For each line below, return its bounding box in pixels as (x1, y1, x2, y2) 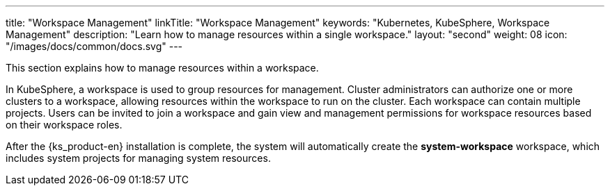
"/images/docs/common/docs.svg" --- (6, 40, 183, 52)
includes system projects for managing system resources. (6, 152, 271, 164)
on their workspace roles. (6, 119, 123, 131)
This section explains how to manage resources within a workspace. (6, 62, 319, 74)
